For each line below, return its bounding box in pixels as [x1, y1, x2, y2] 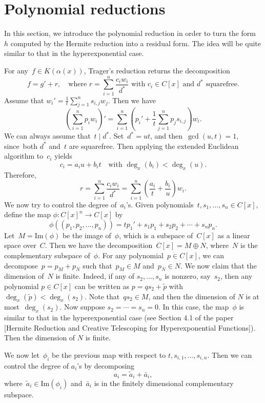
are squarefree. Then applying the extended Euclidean [69, 140, 239, 151]
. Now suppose [59, 301, 105, 312]
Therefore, [4, 169, 36, 180]
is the [240, 240, 258, 251]
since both [4, 140, 38, 151]
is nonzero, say [165, 271, 211, 281]
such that [83, 260, 112, 271]
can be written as [74, 281, 130, 291]
